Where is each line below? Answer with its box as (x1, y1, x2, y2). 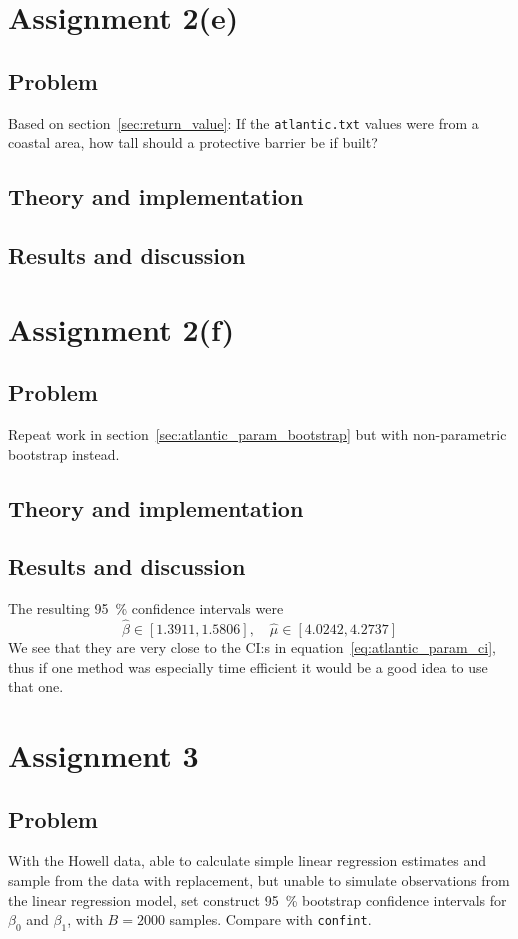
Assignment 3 (8, 734, 199, 775)
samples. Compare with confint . (169, 909, 372, 930)
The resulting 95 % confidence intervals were (8, 598, 284, 619)
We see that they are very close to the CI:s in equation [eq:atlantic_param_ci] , (8, 636, 497, 657)
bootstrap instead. (8, 443, 120, 464)
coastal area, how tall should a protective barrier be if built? (8, 132, 378, 153)
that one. (8, 676, 64, 697)
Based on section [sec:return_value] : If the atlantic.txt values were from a (8, 112, 479, 133)
